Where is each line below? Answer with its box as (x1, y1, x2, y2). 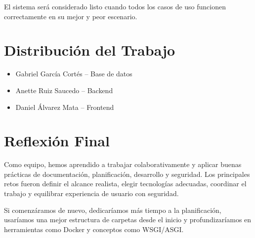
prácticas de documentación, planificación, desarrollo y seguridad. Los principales (4, 169, 250, 179)
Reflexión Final (4, 131, 110, 151)
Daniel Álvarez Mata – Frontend (15, 102, 114, 112)
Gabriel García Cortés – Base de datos (15, 68, 132, 79)
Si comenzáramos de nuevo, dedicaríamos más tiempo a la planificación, (4, 204, 221, 215)
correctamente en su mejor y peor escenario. (4, 11, 137, 21)
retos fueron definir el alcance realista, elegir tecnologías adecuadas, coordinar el (4, 178, 247, 189)
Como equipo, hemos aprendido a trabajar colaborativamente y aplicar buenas (4, 159, 242, 170)
